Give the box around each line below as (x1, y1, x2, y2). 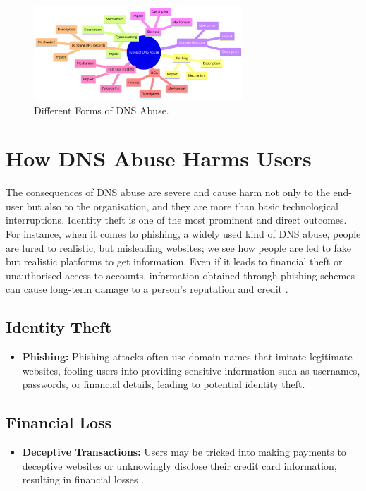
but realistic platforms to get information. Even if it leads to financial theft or (6, 254, 343, 269)
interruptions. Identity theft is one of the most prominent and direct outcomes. (6, 212, 347, 227)
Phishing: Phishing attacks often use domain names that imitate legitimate (22, 349, 353, 364)
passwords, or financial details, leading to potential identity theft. (22, 377, 305, 392)
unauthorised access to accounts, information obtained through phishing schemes (6, 267, 355, 282)
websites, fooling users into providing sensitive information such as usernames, (22, 363, 360, 377)
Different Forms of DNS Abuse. (34, 102, 169, 117)
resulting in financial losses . (22, 472, 145, 487)
